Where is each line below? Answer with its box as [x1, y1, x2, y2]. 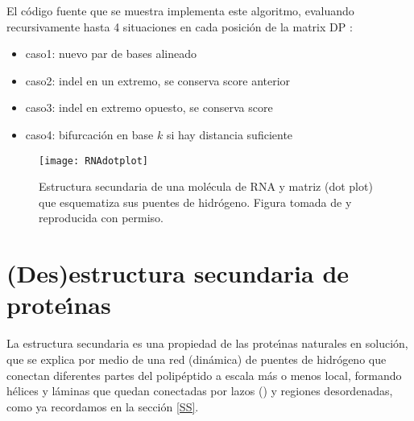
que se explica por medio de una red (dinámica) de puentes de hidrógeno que [6, 350, 387, 367]
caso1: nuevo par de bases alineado [25, 45, 197, 62]
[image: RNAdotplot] [39, 155, 149, 167]
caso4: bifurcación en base [25, 126, 154, 142]
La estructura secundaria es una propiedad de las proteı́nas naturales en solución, [6, 335, 408, 352]
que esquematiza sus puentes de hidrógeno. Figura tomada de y [39, 193, 352, 210]
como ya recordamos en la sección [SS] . [6, 398, 199, 415]
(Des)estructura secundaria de [6, 257, 350, 290]
